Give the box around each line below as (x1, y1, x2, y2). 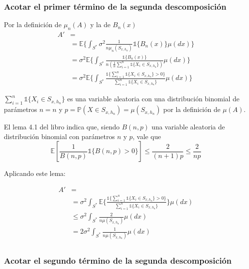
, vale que (132, 131, 161, 141)
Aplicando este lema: (4, 168, 66, 178)
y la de (90, 19, 110, 30)
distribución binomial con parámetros (4, 131, 115, 141)
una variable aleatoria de (151, 122, 225, 132)
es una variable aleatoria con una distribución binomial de (67, 94, 240, 104)
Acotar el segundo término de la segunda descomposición (4, 254, 232, 267)
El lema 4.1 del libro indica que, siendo (4, 122, 120, 132)
